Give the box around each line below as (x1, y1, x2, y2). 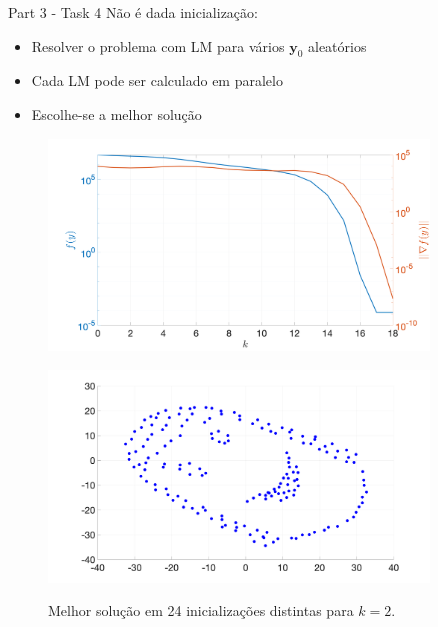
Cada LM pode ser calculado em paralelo (31, 70, 283, 91)
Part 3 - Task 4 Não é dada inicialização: (8, 2, 258, 22)
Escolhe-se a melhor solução (31, 103, 202, 124)
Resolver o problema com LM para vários (31, 35, 285, 56)
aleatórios (307, 35, 367, 56)
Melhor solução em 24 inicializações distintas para (48, 600, 354, 621)
